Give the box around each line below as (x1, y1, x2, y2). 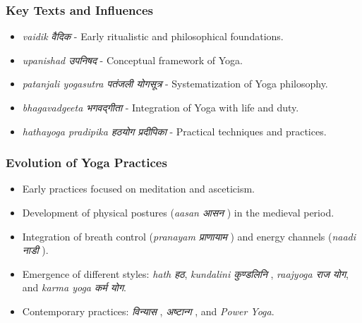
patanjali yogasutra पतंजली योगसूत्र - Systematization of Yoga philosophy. (22, 76, 328, 91)
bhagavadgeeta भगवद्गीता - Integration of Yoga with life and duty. (22, 100, 299, 114)
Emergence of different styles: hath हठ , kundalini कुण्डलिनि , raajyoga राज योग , (22, 266, 349, 281)
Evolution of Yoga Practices (6, 154, 167, 171)
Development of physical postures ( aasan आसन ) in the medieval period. (22, 205, 334, 219)
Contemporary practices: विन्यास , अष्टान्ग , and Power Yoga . (22, 303, 274, 318)
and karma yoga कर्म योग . (22, 280, 126, 295)
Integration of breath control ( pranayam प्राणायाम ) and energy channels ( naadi (22, 228, 356, 243)
